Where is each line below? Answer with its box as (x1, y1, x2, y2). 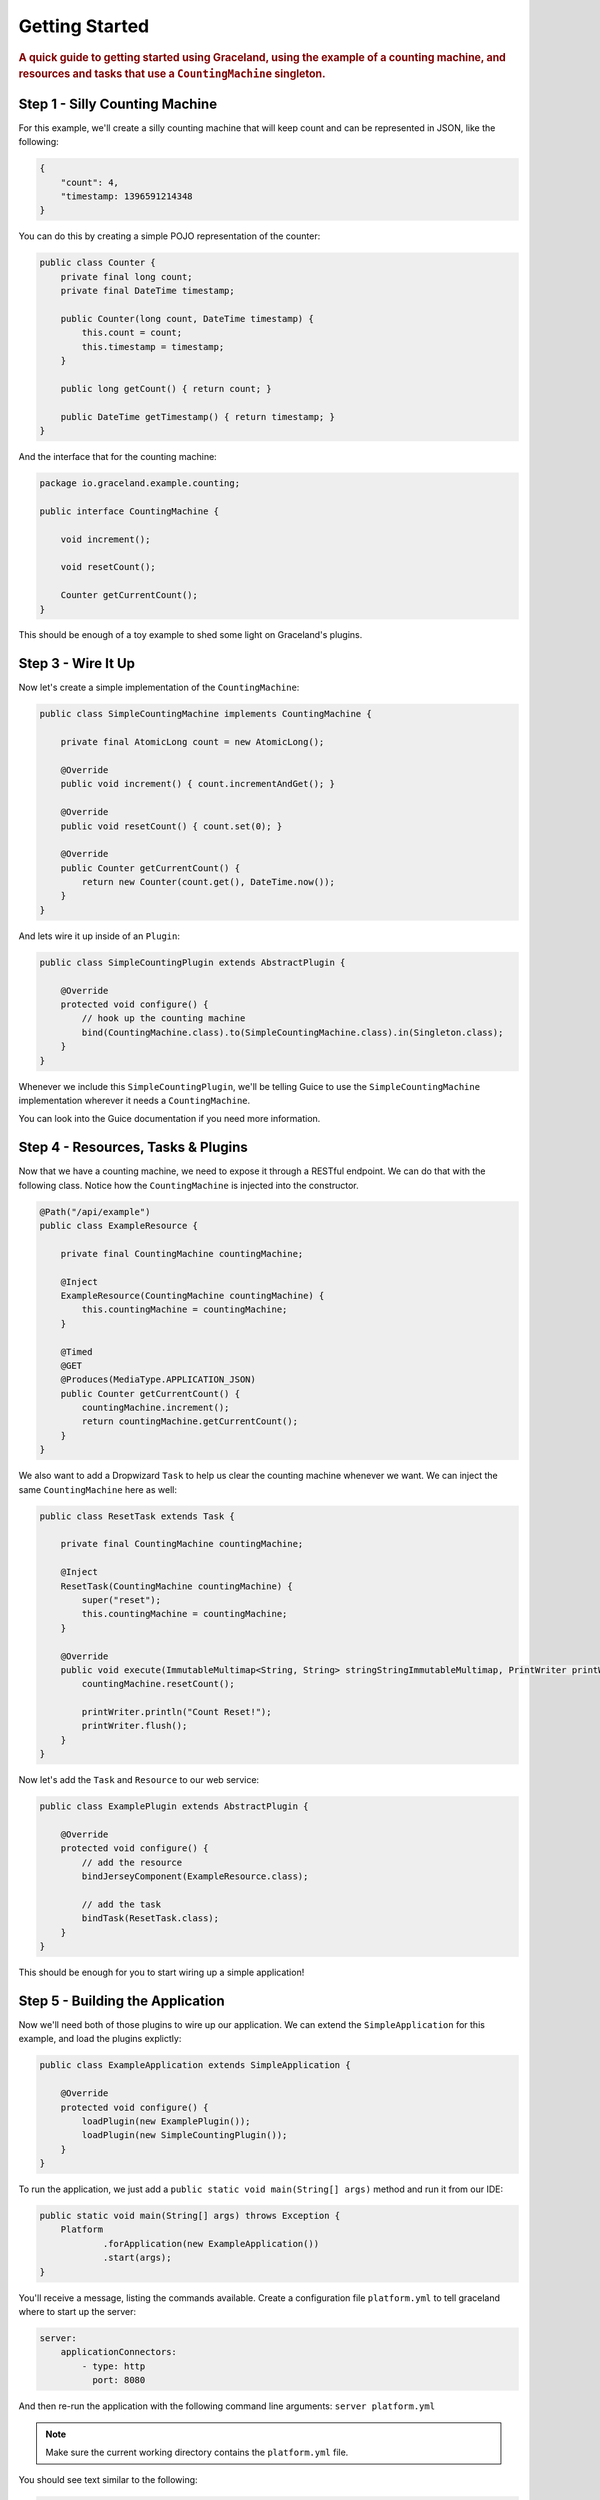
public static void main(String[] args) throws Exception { (39, 2210, 341, 2222)
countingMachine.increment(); (81, 1402, 230, 1414)
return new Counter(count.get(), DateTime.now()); (81, 876, 335, 888)
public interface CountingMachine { (39, 505, 220, 517)
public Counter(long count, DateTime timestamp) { (60, 313, 314, 324)
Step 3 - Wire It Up (18, 655, 135, 672)
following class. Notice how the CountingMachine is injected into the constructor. (18, 1179, 359, 1191)
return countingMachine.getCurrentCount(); (81, 1416, 299, 1427)
